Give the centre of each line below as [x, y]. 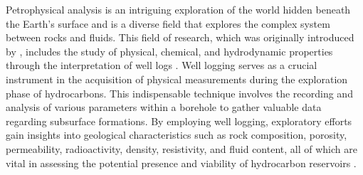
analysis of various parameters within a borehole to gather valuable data [164, 107]
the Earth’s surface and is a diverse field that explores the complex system [168, 23]
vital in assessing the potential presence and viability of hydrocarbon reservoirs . [181, 163]
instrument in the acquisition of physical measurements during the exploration [177, 79]
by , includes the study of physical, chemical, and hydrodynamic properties [169, 51]
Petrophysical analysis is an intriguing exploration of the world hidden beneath [178, 9]
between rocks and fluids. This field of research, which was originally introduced [180, 37]
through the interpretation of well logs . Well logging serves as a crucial [162, 65]
